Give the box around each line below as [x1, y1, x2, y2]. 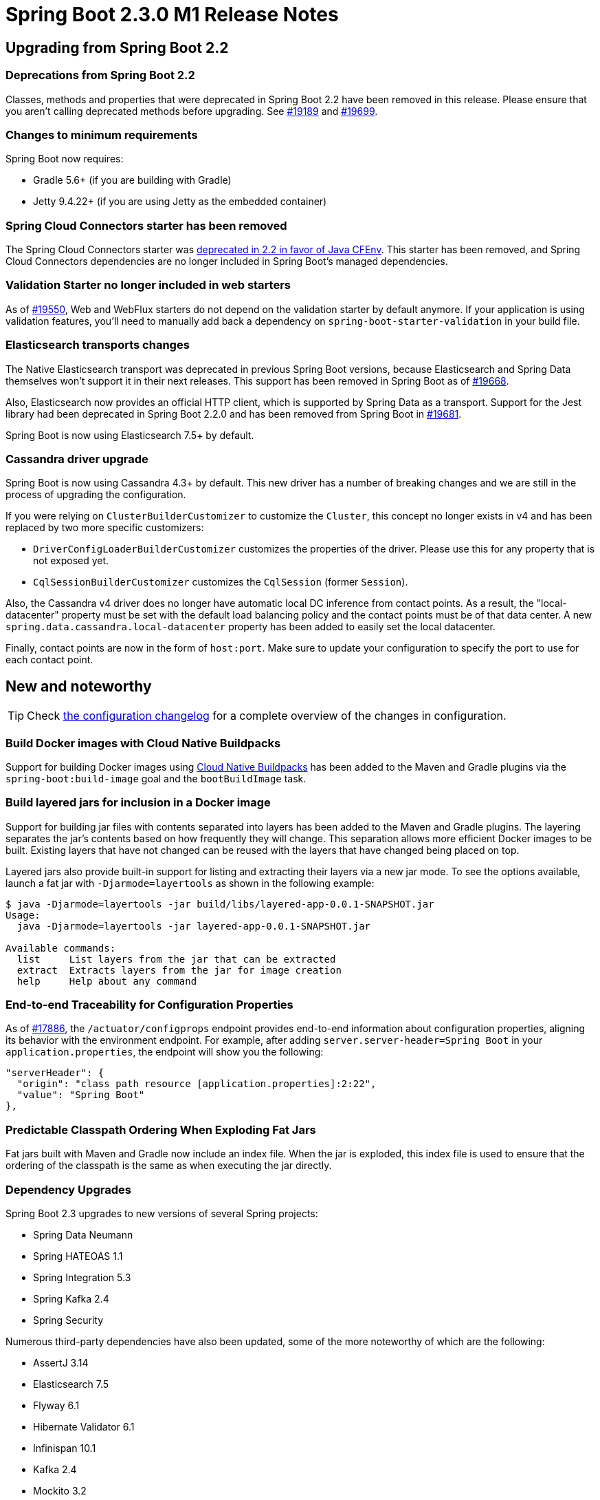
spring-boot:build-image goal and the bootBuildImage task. [5, 772, 307, 784]
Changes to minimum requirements [5, 127, 198, 142]
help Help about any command [16, 975, 197, 987]
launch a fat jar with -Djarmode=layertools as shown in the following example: [5, 877, 375, 889]
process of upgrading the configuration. [5, 489, 186, 501]
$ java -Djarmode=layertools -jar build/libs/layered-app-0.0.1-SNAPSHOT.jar [5, 898, 434, 910]
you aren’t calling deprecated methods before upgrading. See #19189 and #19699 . [5, 105, 378, 117]
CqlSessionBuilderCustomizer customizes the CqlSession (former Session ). [33, 576, 408, 588]
